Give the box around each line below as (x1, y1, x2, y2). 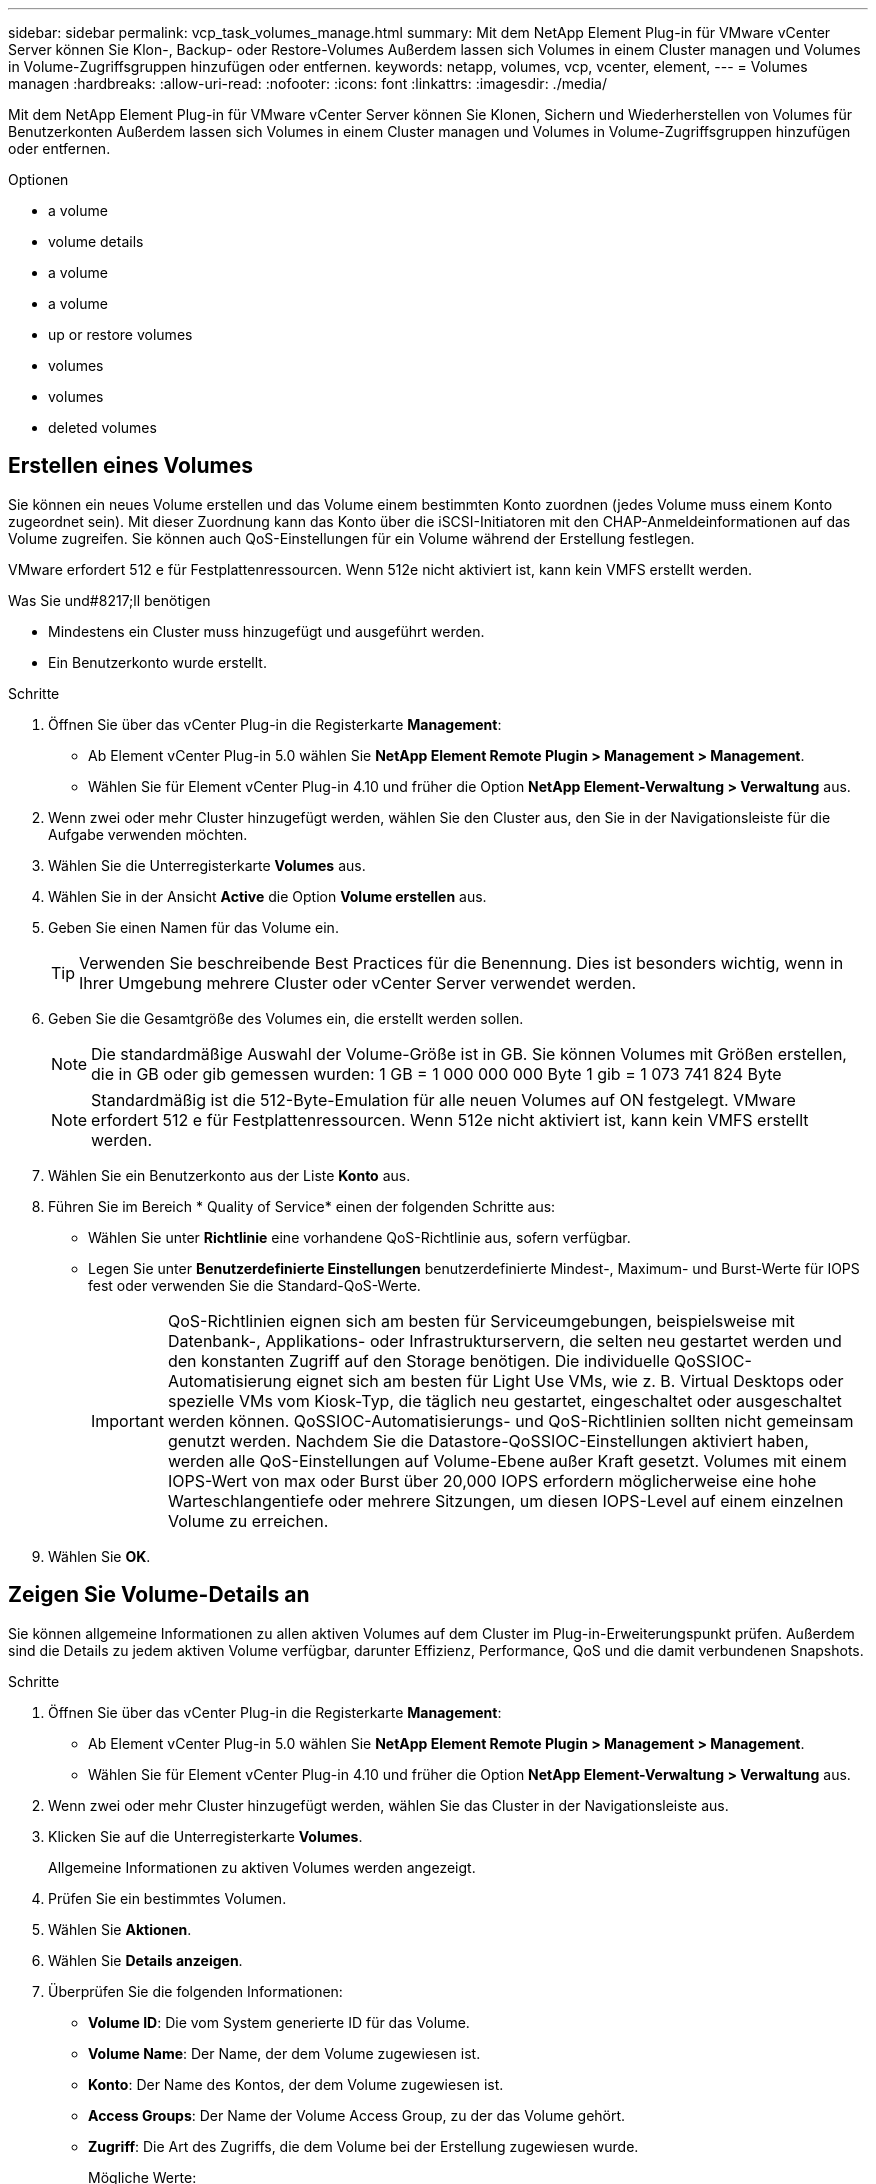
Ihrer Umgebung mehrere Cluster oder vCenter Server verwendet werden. (79, 972, 637, 993)
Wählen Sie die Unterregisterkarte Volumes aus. (48, 856, 366, 874)
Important (91, 1410, 164, 1431)
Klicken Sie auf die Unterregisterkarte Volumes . (48, 1827, 363, 1845)
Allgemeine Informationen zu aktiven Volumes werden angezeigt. (48, 1858, 476, 1876)
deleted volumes (48, 419, 157, 436)
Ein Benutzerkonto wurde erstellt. (48, 653, 267, 671)
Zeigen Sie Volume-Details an (8, 1582, 310, 1608)
